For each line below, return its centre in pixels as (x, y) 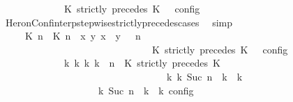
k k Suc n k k (204, 76)
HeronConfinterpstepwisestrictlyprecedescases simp (119, 22)
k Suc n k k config (146, 90)
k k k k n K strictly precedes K (142, 63)
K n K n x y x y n (83, 36)
